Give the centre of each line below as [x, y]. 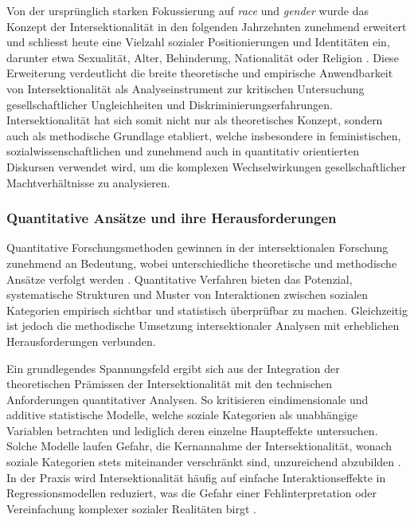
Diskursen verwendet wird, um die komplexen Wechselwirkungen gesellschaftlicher [207, 166]
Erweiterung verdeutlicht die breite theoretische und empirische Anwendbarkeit [200, 73]
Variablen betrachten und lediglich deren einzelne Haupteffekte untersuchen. [192, 430]
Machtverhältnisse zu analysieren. [88, 182]
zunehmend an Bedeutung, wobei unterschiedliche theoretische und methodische [202, 263]
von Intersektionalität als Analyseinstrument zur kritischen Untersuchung [186, 88]
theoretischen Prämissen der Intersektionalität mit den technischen [170, 384]
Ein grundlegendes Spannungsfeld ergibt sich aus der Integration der [173, 368]
